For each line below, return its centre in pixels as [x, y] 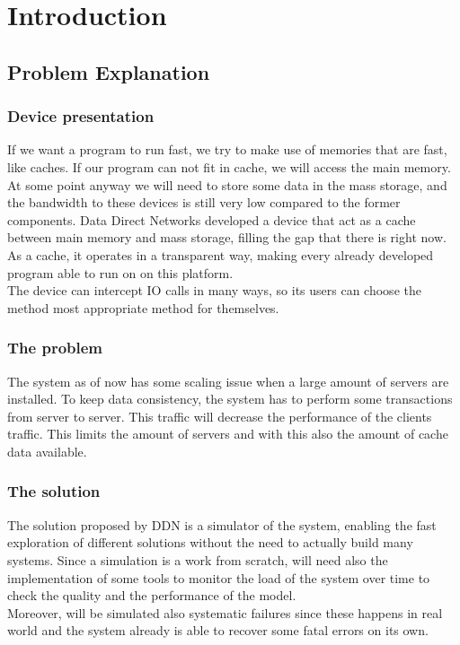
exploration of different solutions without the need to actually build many [210, 542]
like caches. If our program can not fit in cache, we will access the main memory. [229, 166]
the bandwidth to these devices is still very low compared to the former [204, 202]
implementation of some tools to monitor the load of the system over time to [219, 577]
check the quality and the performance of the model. [152, 595]
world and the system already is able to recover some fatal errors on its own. [218, 630]
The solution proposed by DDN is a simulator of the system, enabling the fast [222, 524]
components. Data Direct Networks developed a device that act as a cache [212, 219]
